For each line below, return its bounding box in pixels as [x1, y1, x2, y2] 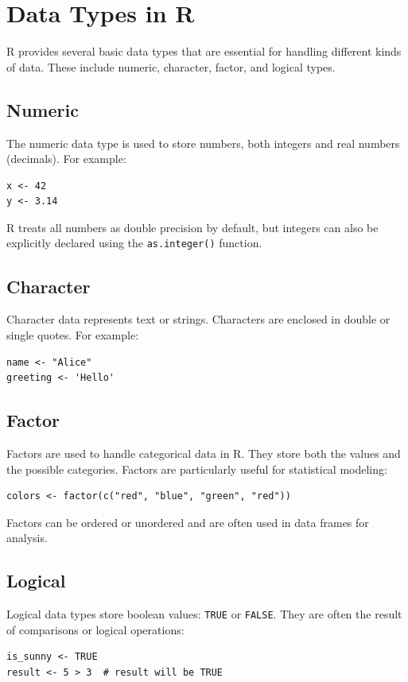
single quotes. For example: [6, 326, 139, 343]
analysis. [6, 529, 48, 546]
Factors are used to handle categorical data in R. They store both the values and [6, 444, 401, 461]
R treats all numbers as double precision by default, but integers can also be [6, 219, 379, 235]
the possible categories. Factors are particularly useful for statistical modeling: [6, 460, 387, 477]
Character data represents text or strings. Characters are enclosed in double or [6, 311, 391, 327]
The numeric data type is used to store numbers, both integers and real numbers [6, 134, 400, 151]
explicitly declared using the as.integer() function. [6, 234, 262, 251]
